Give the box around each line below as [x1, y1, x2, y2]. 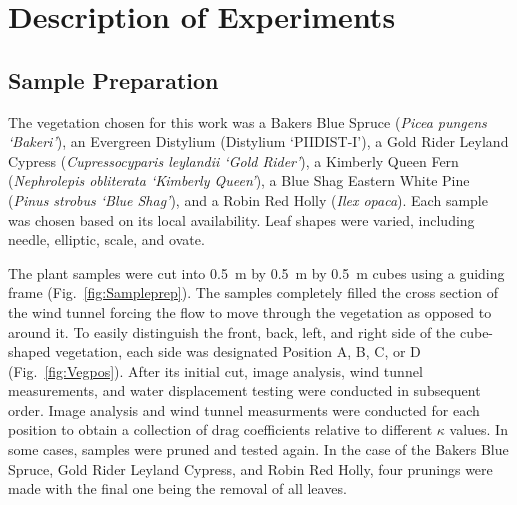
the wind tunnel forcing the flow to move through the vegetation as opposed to [8, 301, 492, 322]
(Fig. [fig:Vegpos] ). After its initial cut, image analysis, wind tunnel [8, 360, 423, 381]
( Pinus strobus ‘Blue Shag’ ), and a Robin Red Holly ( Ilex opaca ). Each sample [8, 189, 488, 210]
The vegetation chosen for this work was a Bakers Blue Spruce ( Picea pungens [8, 111, 487, 132]
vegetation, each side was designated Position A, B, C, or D [55, 341, 421, 362]
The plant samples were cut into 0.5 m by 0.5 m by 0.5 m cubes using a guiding [8, 262, 505, 283]
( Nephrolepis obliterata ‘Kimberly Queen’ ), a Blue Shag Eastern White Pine [8, 170, 470, 191]
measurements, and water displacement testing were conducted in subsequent [8, 380, 481, 401]
